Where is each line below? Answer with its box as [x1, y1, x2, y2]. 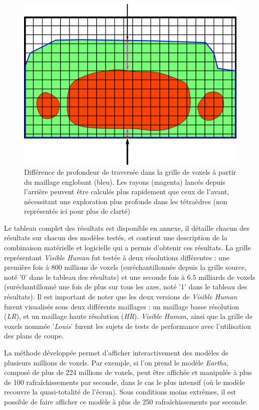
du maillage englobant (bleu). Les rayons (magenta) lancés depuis [24, 176, 225, 187]
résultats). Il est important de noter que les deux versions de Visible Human [4, 291, 237, 302]
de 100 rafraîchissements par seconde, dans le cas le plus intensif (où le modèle [4, 376, 245, 387]
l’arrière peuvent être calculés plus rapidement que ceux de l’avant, [24, 186, 229, 197]
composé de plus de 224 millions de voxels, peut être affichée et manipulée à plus [4, 367, 252, 377]
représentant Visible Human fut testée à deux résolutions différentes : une [4, 252, 229, 262]
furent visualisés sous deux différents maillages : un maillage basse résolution [4, 301, 239, 311]
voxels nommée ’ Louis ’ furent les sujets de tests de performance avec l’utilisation [4, 320, 251, 331]
